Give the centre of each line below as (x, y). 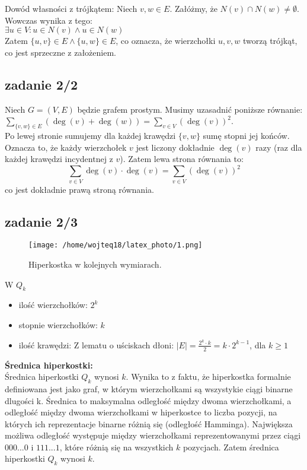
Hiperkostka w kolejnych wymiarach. (95, 264)
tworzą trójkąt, (270, 41)
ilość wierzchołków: (53, 305)
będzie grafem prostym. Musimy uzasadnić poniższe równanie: (190, 109)
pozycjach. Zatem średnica (231, 447)
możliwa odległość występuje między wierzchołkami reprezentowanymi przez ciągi (153, 435)
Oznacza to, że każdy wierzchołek (66, 147)
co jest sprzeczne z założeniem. (60, 52)
